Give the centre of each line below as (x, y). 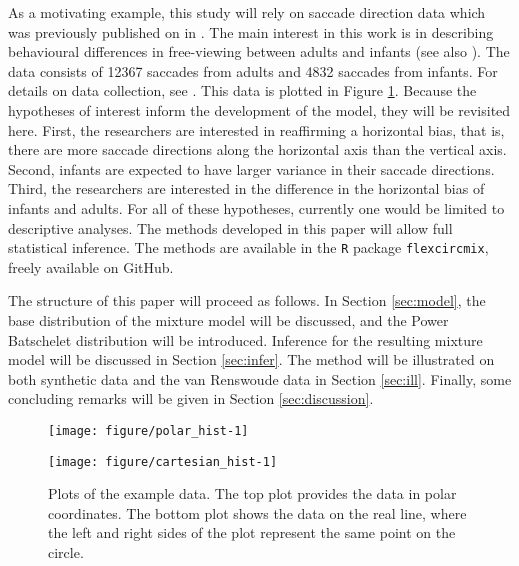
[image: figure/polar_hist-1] (148, 430)
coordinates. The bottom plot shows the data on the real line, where (257, 512)
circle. (66, 552)
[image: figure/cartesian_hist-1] (163, 461)
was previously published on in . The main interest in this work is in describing (251, 31)
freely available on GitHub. (91, 266)
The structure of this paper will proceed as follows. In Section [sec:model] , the (247, 300)
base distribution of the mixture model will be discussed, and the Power (228, 319)
